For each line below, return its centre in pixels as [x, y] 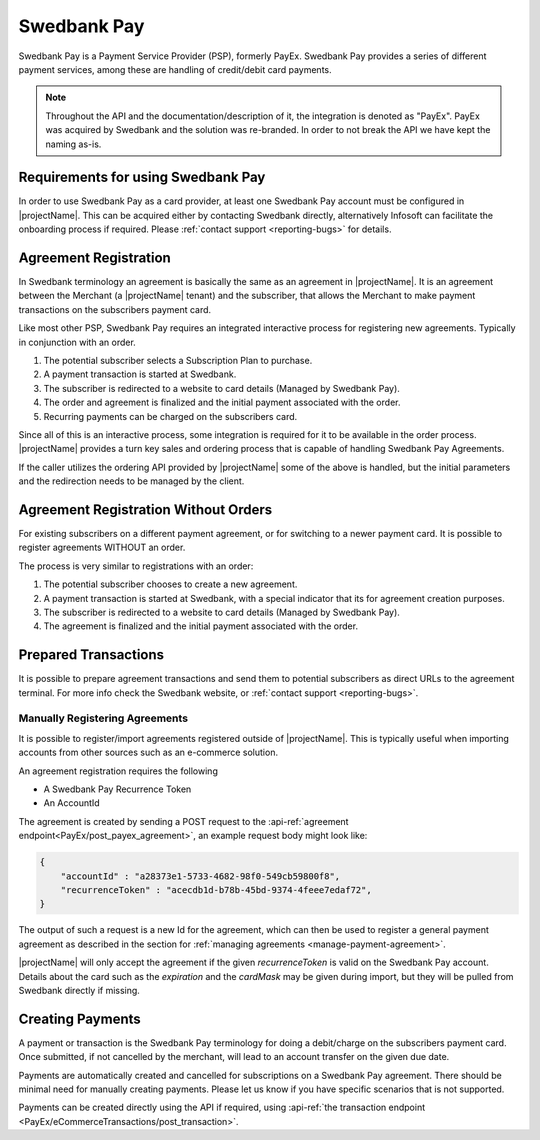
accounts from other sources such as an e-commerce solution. [148, 752]
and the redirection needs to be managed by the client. [131, 481]
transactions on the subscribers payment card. [115, 309]
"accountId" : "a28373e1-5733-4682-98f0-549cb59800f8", [200, 876]
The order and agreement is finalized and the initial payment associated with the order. [222, 402]
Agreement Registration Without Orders [145, 509]
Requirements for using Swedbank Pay [142, 177]
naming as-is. [73, 144]
